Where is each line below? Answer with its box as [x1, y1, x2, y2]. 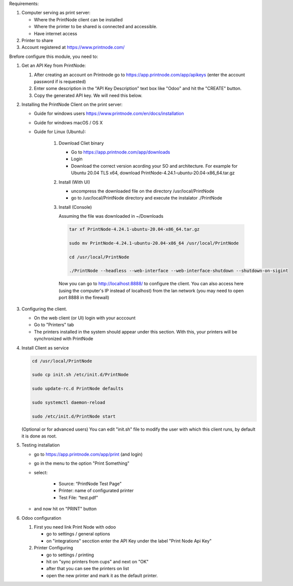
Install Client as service [21, 344, 69, 351]
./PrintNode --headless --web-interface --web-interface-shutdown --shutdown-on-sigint [69, 268, 289, 274]
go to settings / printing [46, 552, 94, 558]
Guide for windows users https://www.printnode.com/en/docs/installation [34, 110, 184, 116]
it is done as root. [21, 433, 57, 439]
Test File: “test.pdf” [58, 494, 98, 500]
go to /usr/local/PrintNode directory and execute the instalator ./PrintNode [71, 195, 222, 201]
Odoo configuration [21, 515, 61, 521]
